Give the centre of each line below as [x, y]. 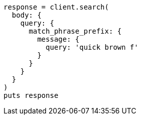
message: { [58, 39]
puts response [31, 95]
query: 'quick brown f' [92, 47]
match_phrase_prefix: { [75, 31]
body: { [26, 15]
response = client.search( [56, 7]
